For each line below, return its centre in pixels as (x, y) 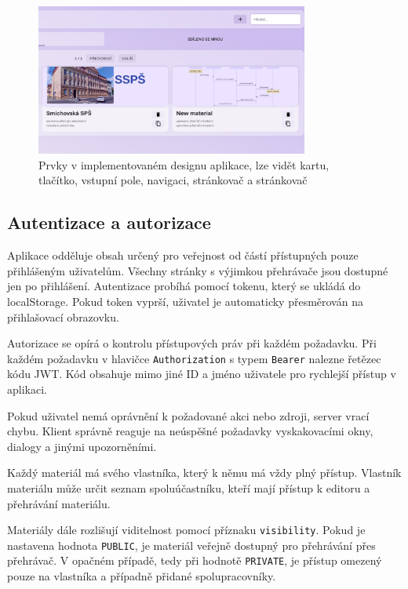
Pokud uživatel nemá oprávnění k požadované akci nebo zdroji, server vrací (188, 415)
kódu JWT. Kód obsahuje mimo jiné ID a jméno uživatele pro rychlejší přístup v (202, 374)
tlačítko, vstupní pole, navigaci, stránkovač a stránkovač (173, 180)
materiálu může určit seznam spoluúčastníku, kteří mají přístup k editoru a (189, 487)
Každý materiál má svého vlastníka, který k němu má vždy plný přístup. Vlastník (204, 473)
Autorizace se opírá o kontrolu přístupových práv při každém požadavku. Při (192, 343)
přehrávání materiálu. (59, 503)
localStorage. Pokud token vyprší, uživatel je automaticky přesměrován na (185, 301)
